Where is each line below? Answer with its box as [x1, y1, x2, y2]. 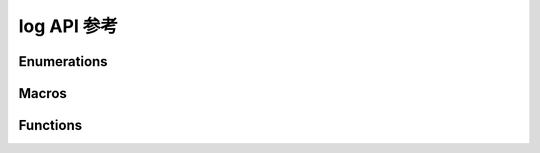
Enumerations [18, 53, 109, 70]
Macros [18, 85, 67, 102]
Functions [18, 117, 83, 134]
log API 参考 [18, 15, 119, 37]
